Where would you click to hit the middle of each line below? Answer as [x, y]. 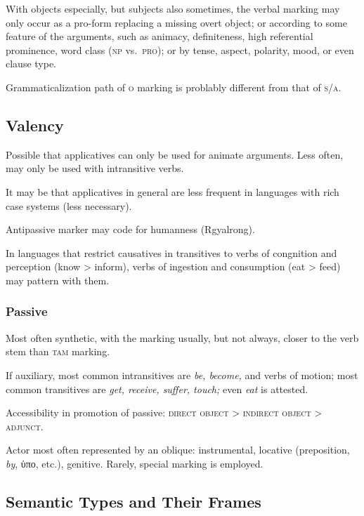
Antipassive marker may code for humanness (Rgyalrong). [130, 229]
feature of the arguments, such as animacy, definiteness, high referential [160, 36]
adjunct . [25, 426]
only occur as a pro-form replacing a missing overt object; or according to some [176, 22]
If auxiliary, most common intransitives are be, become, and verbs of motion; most [182, 375]
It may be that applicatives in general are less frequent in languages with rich [173, 191]
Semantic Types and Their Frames [134, 501]
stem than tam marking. [58, 351]
